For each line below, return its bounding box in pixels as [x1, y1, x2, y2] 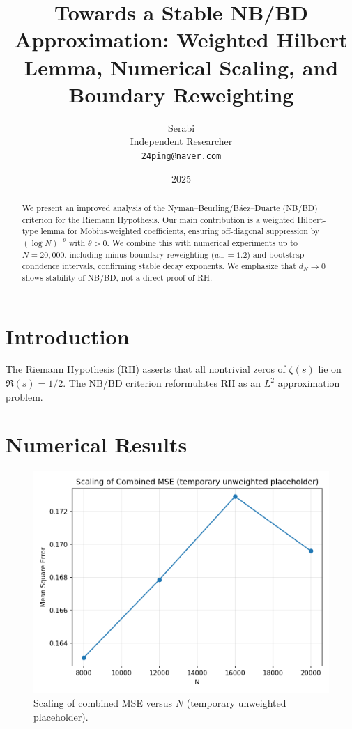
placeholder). [33, 709, 89, 723]
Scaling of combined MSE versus [33, 695, 173, 709]
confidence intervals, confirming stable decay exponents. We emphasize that [22, 260, 296, 272]
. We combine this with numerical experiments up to [107, 236, 298, 248]
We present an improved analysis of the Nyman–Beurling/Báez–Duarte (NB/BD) [22, 201, 318, 213]
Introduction [6, 321, 130, 350]
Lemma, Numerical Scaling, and [24, 52, 339, 81]
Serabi [167, 120, 195, 135]
